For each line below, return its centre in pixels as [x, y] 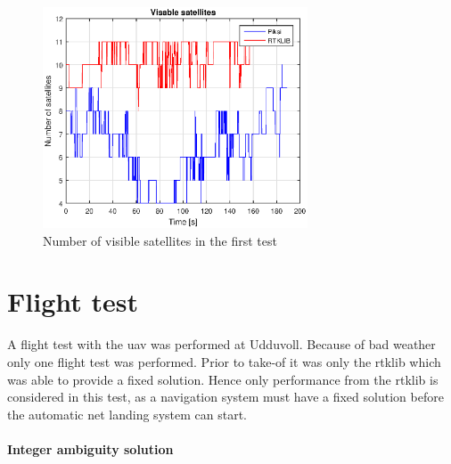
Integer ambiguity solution [90, 448]
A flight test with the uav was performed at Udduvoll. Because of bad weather [221, 344]
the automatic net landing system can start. [127, 414]
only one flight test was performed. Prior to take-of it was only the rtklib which [224, 361]
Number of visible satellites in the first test [160, 240]
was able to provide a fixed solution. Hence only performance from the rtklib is [223, 379]
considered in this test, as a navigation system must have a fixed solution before [225, 397]
